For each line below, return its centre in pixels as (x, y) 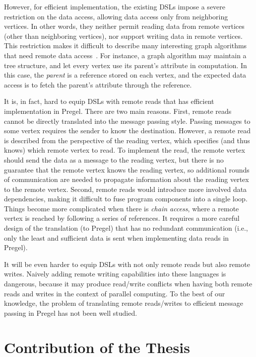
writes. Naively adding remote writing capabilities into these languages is (115, 274)
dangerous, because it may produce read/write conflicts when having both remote (128, 284)
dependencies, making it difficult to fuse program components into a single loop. (126, 199)
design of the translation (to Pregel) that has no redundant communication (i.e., (126, 228)
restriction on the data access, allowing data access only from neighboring (116, 16)
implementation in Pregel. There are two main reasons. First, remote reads (118, 111)
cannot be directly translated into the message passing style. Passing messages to (127, 121)
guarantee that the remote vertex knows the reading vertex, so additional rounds (127, 169)
